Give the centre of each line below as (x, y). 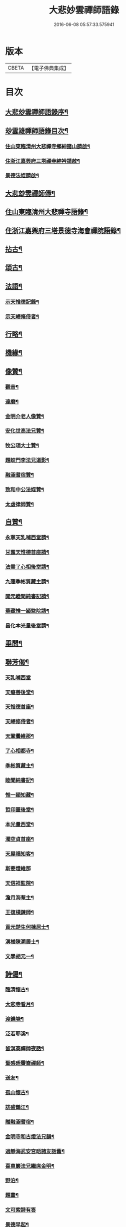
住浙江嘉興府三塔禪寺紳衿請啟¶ (42, 161)
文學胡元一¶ (19, 957)
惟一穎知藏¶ (19, 795)
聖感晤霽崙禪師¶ (25, 1063)
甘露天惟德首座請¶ (27, 552)
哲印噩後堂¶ (19, 809)
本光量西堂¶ (19, 824)
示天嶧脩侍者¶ (22, 316)
